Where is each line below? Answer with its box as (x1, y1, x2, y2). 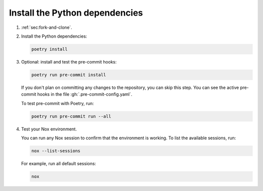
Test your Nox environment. (21, 126, 77, 132)
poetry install (31, 46, 68, 52)
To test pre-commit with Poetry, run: (21, 100, 94, 106)
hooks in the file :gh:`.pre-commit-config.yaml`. (37, 91, 132, 97)
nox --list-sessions (31, 148, 80, 153)
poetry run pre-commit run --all (31, 113, 112, 119)
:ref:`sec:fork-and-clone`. (21, 24, 73, 30)
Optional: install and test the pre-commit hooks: (21, 59, 117, 64)
